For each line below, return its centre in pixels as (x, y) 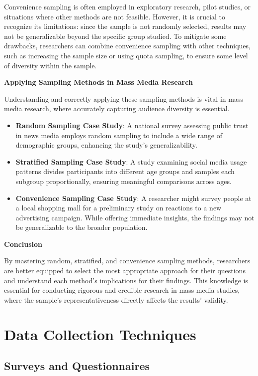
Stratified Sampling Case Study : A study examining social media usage (131, 161)
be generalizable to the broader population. (82, 227)
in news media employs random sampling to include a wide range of (119, 135)
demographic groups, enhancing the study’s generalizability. (106, 145)
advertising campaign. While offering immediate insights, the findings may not (135, 217)
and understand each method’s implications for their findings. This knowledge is (126, 280)
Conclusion (23, 244)
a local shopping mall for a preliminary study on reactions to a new (119, 208)
